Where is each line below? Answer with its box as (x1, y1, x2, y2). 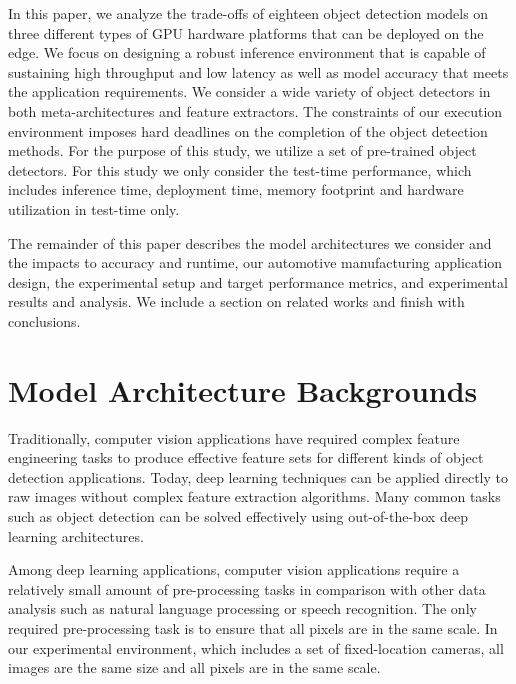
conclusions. (8, 310, 81, 331)
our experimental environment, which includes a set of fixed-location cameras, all (8, 637, 504, 658)
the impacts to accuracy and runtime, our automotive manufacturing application (8, 252, 503, 273)
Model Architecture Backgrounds (8, 369, 478, 410)
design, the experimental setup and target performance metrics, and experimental (8, 271, 508, 292)
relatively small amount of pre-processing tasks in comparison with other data (8, 578, 486, 599)
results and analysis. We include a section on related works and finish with (8, 291, 465, 312)
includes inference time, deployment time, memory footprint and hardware (8, 179, 464, 200)
